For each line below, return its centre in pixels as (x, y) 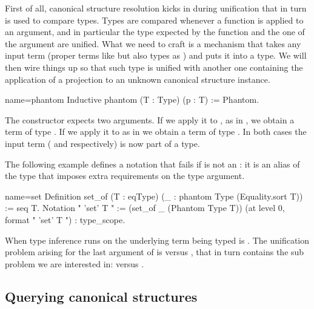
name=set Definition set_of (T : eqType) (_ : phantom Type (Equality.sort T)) (154, 196)
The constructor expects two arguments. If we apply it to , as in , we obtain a (150, 119)
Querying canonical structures (101, 296)
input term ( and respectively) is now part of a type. (102, 143)
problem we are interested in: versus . (75, 263)
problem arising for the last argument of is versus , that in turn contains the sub (155, 252)
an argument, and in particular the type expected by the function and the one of (155, 32)
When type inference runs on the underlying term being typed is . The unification (157, 240)
